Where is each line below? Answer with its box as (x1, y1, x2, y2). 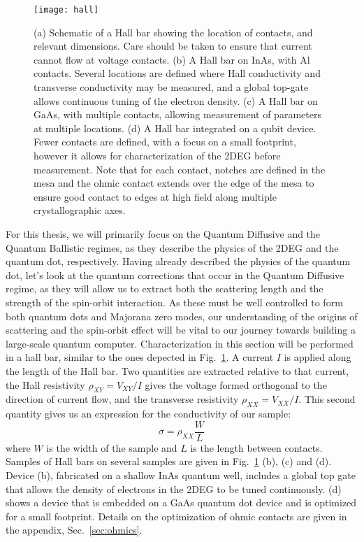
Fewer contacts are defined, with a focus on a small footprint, (34, 134, 296, 149)
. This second (298, 392, 356, 406)
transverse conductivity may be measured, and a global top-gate (34, 80, 309, 94)
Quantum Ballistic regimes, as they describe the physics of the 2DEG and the (6, 240, 339, 255)
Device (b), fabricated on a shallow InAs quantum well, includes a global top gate (6, 467, 356, 482)
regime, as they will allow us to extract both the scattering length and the (6, 281, 323, 296)
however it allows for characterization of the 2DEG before (34, 148, 281, 162)
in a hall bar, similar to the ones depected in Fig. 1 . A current (6, 350, 274, 364)
